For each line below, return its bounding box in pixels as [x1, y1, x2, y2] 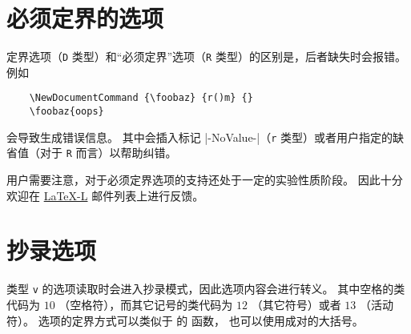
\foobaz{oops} [29, 106, 104, 118]
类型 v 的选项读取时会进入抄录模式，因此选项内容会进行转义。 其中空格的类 [6, 280, 405, 297]
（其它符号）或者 [251, 296, 341, 312]
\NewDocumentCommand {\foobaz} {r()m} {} [29, 92, 253, 104]
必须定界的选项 [6, 2, 164, 34]
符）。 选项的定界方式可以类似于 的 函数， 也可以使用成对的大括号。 [6, 312, 364, 328]
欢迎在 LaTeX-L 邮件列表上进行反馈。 [6, 187, 204, 203]
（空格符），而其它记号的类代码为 [58, 296, 233, 312]
